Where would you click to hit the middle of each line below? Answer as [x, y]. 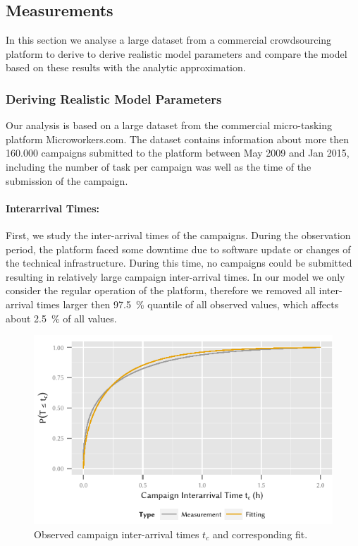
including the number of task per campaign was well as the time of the [159, 166]
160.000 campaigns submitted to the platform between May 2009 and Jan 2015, [178, 153]
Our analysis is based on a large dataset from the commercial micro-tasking [169, 125]
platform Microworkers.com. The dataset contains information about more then [177, 139]
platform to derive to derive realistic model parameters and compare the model [177, 53]
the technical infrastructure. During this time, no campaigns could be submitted [179, 263]
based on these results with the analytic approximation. [126, 67]
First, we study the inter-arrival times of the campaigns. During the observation [178, 235]
